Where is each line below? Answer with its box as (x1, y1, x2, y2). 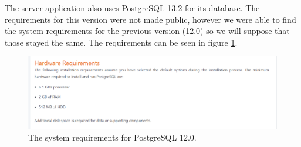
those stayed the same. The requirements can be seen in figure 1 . (5, 36, 238, 48)
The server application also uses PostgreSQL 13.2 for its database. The (5, 2, 260, 13)
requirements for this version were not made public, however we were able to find (5, 13, 296, 25)
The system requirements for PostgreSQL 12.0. (28, 131, 197, 143)
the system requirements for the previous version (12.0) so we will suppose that (5, 25, 290, 37)
